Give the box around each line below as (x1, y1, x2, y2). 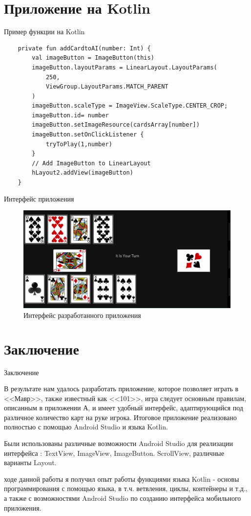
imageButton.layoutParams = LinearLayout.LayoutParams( (32, 64, 217, 71)
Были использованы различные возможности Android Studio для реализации (4, 438, 233, 449)
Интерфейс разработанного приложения (23, 310, 141, 320)
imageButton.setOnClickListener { (32, 131, 144, 138)
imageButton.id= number (32, 112, 109, 119)
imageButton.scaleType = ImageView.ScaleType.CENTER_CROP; (32, 102, 228, 110)
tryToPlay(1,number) (45, 140, 112, 148)
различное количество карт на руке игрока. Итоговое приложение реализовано (4, 412, 237, 422)
